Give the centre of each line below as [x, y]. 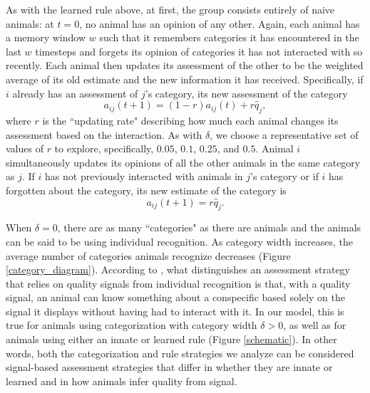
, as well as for [315, 325]
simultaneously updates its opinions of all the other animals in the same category [183, 162]
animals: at [30, 23]
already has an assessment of [75, 93]
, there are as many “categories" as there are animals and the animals [209, 227]
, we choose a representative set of [284, 134]
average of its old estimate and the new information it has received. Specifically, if [185, 79]
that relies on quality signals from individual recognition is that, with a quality [178, 283]
